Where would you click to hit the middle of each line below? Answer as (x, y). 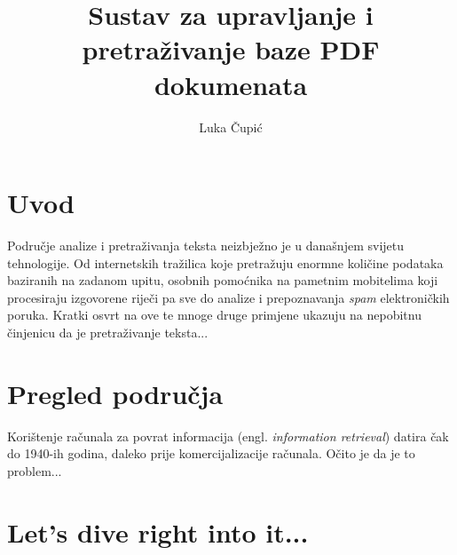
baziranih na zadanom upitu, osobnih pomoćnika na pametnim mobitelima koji (223, 280)
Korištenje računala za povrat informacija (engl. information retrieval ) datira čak (228, 436)
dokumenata (231, 84)
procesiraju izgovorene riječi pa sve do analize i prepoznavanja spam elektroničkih (228, 297)
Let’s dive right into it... (158, 531)
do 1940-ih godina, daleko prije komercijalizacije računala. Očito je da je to (211, 453)
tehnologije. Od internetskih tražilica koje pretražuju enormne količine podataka (225, 262)
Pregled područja (115, 393)
